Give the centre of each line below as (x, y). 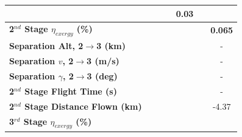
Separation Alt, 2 (46, 46)
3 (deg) (102, 76)
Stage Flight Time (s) (71, 91)
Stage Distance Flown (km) (83, 106)
